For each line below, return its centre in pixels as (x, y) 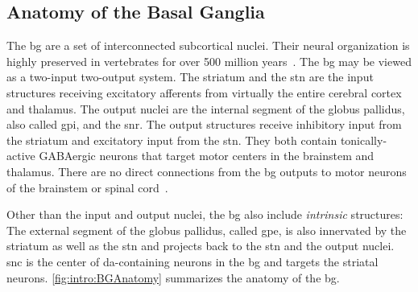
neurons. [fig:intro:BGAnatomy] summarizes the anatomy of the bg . (173, 277)
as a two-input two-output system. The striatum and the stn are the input (190, 77)
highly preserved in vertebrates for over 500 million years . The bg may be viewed (209, 61)
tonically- (364, 140)
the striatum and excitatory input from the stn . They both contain (172, 140)
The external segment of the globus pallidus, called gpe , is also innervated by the (207, 230)
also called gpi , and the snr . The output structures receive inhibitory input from (204, 124)
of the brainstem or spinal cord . (87, 187)
